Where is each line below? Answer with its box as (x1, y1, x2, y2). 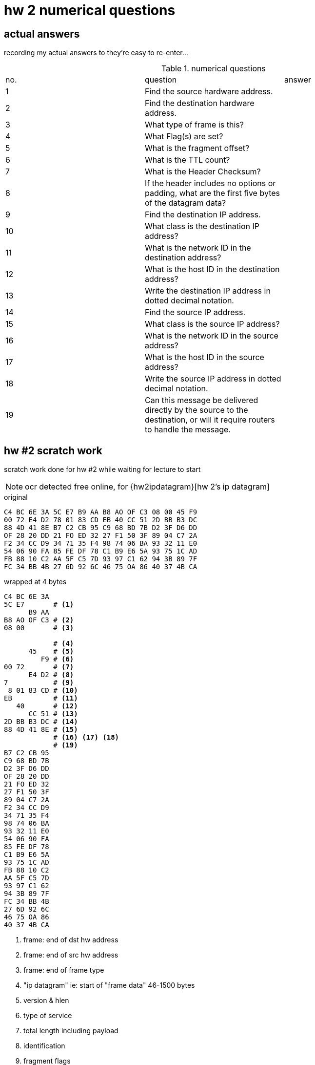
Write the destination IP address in (144, 286, 271, 296)
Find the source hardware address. (144, 86, 273, 97)
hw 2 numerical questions (4, 2, 176, 19)
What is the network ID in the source (144, 331, 278, 341)
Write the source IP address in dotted (144, 374, 281, 384)
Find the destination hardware (144, 98, 255, 108)
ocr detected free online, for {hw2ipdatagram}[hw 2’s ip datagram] (25, 482, 270, 492)
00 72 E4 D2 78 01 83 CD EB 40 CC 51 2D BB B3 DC (4, 516, 197, 524)
